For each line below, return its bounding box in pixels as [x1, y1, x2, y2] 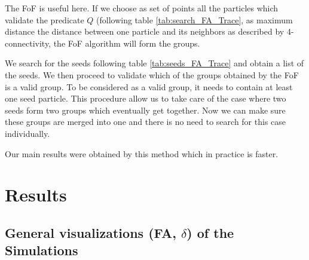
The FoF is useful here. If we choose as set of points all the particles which [5, 2, 279, 14]
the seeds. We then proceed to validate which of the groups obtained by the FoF [5, 68, 299, 81]
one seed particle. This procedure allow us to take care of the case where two [5, 92, 286, 105]
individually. [5, 127, 50, 139]
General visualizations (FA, [5, 223, 176, 241]
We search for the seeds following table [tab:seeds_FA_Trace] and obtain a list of [5, 57, 304, 69]
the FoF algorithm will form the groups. [53, 36, 200, 49]
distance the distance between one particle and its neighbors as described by [5, 25, 284, 38]
